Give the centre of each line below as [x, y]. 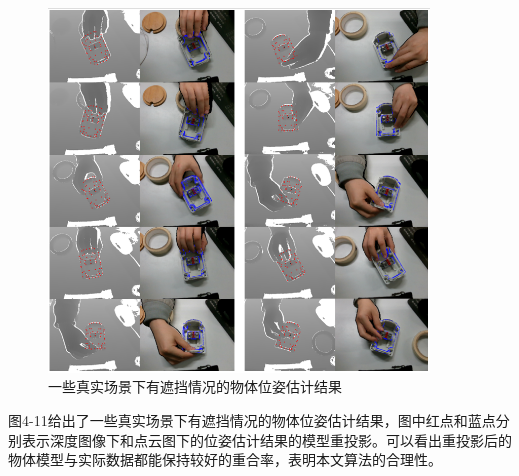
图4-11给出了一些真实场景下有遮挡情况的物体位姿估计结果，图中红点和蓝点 [252, 420]
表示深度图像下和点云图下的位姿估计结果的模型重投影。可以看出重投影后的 [266, 439]
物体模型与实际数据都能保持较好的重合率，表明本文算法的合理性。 [225, 459]
